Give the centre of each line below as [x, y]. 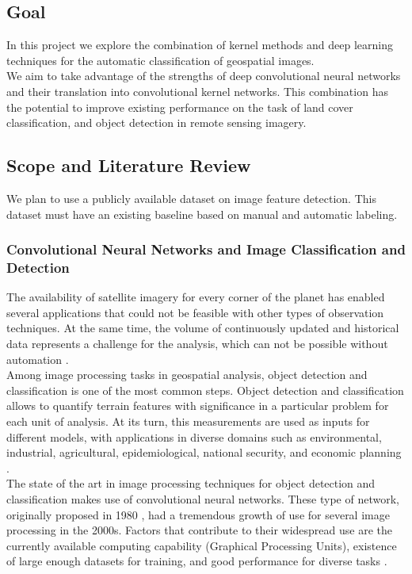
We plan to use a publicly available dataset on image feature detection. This [191, 198]
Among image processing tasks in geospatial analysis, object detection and [187, 375]
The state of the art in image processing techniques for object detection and [191, 483]
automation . [38, 359]
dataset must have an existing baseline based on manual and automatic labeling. [202, 214]
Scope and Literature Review [129, 165]
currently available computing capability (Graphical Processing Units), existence [202, 545]
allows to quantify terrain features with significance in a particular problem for [198, 406]
